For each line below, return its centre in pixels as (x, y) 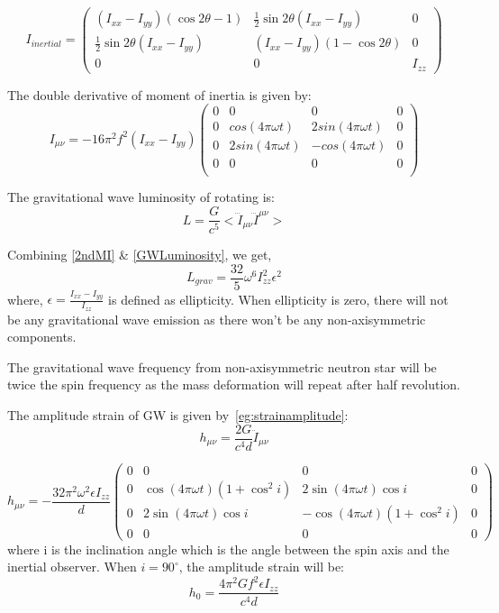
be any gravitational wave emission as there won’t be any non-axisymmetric (217, 319)
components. (42, 337)
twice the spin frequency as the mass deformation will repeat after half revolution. (234, 384)
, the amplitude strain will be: (262, 567)
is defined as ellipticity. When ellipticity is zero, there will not (278, 299)
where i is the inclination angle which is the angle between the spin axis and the (228, 549)
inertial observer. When (72, 567)
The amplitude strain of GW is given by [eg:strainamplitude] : (178, 414)
